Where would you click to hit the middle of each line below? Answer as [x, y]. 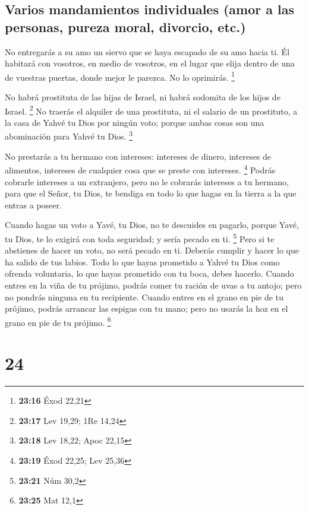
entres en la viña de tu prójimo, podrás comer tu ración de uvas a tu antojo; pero [153, 285]
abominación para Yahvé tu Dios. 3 [69, 135]
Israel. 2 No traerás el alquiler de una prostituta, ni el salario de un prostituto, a [151, 110]
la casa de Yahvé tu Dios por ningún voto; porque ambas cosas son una [135, 122]
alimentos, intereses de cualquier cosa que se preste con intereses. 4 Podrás [140, 169]
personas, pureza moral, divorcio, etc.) [125, 26]
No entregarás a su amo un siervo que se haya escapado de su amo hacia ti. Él [147, 51]
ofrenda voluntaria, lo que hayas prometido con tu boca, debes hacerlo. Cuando [149, 273]
